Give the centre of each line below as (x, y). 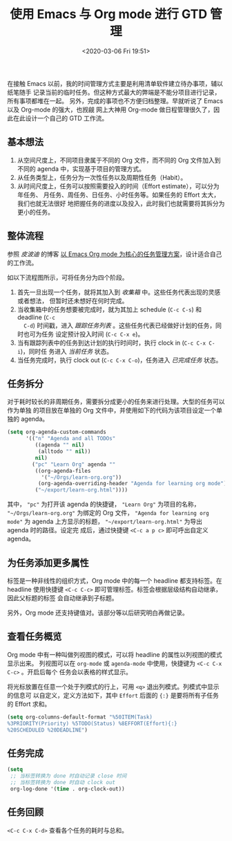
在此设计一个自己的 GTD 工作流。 (60, 118)
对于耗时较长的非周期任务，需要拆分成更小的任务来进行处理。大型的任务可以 (116, 401)
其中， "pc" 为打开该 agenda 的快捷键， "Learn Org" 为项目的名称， (104, 504)
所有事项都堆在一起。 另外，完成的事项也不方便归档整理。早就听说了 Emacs (115, 100)
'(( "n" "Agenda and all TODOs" (70, 439)
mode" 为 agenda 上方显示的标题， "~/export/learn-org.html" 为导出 (105, 522)
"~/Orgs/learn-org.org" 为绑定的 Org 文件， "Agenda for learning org (108, 513)
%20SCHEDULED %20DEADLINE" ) (48, 730)
